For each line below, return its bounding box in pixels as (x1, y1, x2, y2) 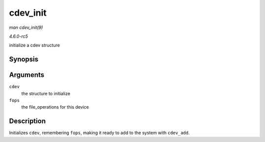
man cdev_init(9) (9, 24, 43, 30)
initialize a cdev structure (9, 42, 60, 48)
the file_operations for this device (21, 104, 89, 110)
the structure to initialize (21, 91, 71, 96)
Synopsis (9, 55, 39, 64)
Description (9, 117, 46, 125)
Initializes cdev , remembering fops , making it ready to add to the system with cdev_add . (9, 130, 190, 136)
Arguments (9, 71, 45, 79)
